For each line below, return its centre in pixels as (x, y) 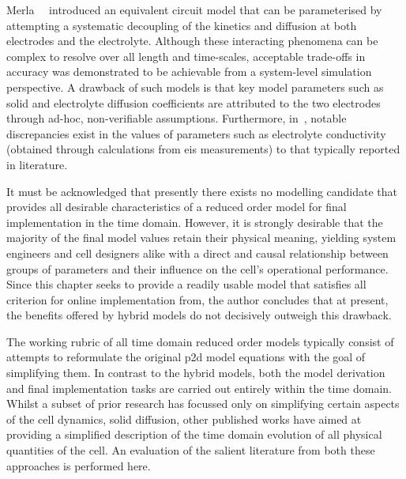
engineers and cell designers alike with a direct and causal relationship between (197, 253)
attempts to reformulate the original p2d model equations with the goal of (186, 357)
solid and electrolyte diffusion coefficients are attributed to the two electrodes (194, 102)
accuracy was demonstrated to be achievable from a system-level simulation (189, 72)
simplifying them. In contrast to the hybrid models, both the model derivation (196, 373)
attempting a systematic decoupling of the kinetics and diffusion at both (182, 25)
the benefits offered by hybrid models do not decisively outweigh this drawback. (199, 315)
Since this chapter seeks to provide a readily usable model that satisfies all (186, 284)
